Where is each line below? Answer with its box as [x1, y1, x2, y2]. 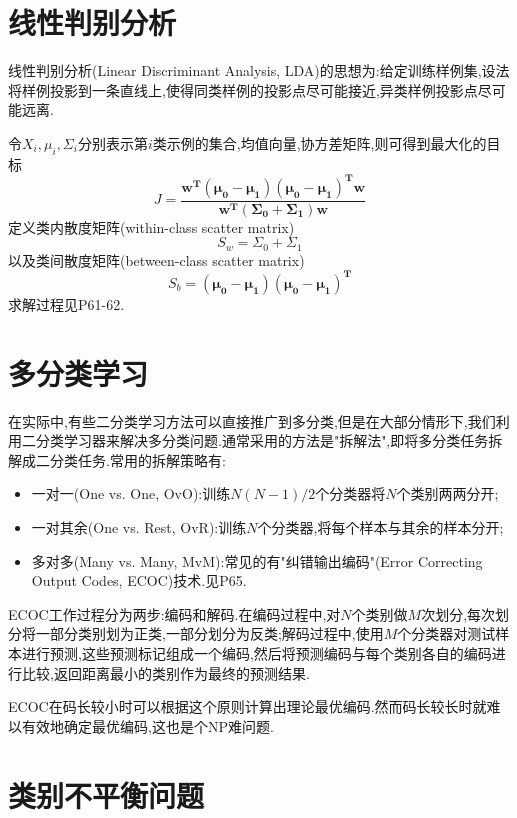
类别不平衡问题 [8, 774, 205, 815]
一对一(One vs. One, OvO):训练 [31, 483, 231, 504]
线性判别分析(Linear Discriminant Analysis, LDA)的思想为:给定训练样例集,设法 [8, 60, 510, 81]
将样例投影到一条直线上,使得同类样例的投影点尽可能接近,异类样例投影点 [8, 79, 478, 100]
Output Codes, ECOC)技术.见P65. [31, 570, 247, 591]
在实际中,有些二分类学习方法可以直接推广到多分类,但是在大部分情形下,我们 [8, 410, 496, 431]
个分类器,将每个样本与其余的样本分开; [257, 517, 504, 538]
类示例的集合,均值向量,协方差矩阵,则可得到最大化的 [152, 132, 487, 153]
